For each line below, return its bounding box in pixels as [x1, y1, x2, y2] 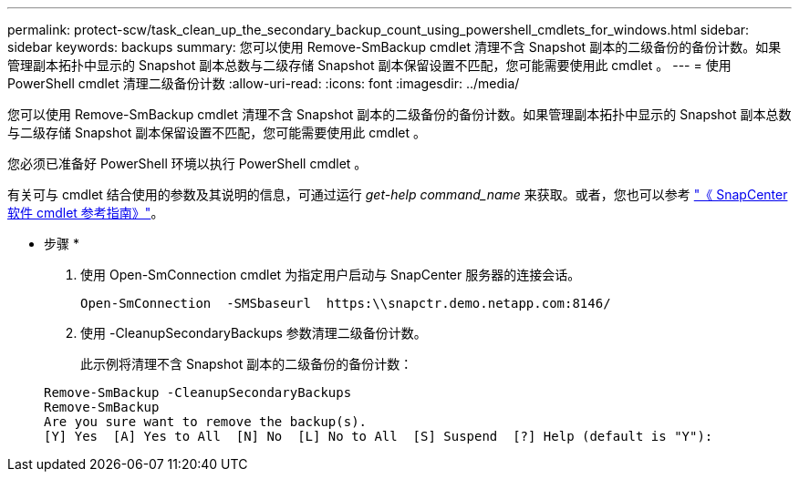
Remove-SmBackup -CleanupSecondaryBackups [44, 385, 352, 400]
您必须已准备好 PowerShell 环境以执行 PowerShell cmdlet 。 [7, 156, 368, 171]
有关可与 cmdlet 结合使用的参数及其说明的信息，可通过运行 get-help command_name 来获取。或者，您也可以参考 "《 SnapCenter [7, 187, 788, 202]
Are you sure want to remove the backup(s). [44, 414, 368, 429]
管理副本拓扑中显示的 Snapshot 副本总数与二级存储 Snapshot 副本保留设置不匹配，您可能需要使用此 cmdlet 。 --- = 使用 [7, 57, 732, 73]
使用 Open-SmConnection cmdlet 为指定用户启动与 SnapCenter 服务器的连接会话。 [80, 267, 581, 282]
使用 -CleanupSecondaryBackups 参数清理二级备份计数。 [80, 325, 427, 341]
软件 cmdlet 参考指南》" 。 [7, 205, 164, 220]
